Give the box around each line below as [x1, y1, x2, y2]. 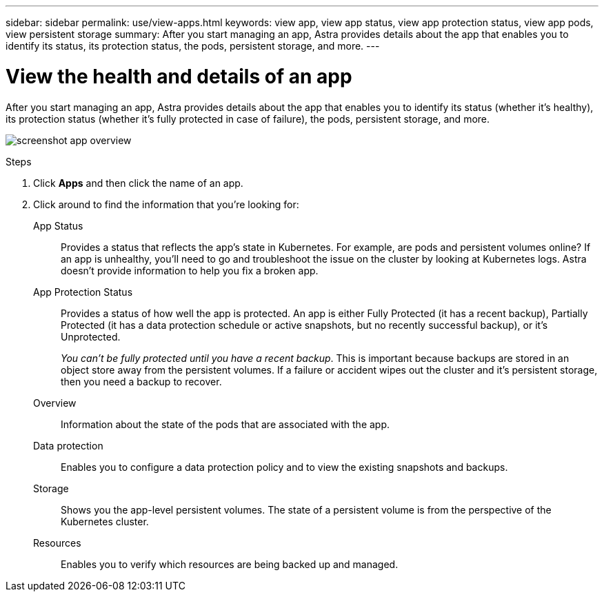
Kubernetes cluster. [61, 515, 149, 527]
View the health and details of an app [6, 64, 352, 88]
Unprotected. [61, 330, 121, 343]
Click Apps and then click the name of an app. [33, 176, 243, 189]
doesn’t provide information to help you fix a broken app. [61, 264, 319, 276]
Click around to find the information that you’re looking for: [33, 198, 299, 210]
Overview [33, 396, 77, 409]
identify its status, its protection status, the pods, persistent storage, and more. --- [6, 40, 380, 52]
